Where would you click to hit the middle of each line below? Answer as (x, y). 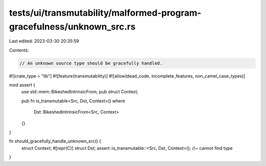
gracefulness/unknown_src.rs (72, 27)
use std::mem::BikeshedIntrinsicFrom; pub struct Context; (80, 92)
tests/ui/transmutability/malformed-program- (105, 13)
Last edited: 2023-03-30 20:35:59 (44, 41)
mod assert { (22, 85)
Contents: (19, 50)
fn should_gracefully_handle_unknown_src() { (55, 141)
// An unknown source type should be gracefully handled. (91, 63)
